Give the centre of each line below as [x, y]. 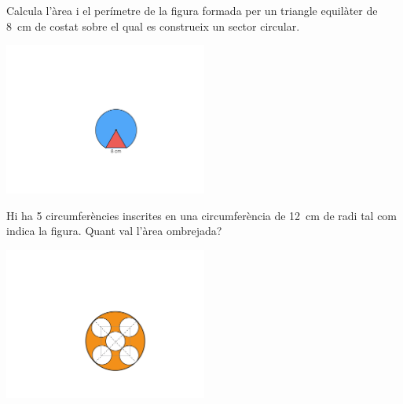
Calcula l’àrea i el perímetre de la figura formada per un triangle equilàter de [192, 10]
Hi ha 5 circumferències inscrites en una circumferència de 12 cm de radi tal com [202, 215]
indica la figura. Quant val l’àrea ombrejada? [114, 231]
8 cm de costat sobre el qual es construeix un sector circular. [153, 26]
